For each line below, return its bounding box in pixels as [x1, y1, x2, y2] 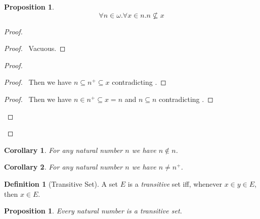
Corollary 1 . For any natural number [4, 144, 123, 155]
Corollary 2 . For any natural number [4, 161, 123, 172]
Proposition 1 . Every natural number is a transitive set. [4, 205, 182, 216]
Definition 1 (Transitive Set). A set [4, 178, 118, 189]
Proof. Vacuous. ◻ [4, 43, 66, 53]
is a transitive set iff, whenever [127, 178, 223, 189]
